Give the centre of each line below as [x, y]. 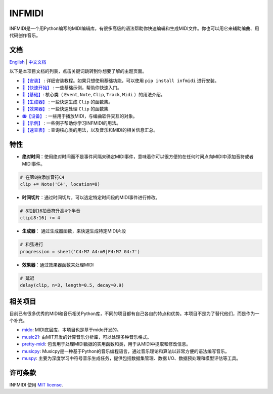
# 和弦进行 [32, 245]
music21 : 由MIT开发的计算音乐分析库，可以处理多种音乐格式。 [87, 337]
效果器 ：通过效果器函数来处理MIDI [58, 265]
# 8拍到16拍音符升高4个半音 [50, 211]
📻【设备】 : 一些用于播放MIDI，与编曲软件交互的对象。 [80, 116]
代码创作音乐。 [25, 35]
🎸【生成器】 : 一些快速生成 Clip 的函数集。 [67, 102]
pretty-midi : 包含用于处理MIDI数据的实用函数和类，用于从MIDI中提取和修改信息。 [106, 344]
